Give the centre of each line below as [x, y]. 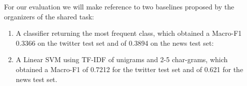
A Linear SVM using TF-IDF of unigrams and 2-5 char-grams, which [122, 59]
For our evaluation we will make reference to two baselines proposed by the [119, 6]
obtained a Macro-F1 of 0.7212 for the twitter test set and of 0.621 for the [129, 69]
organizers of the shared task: [49, 16]
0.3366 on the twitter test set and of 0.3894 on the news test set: [115, 43]
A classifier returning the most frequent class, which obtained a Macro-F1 [129, 33]
